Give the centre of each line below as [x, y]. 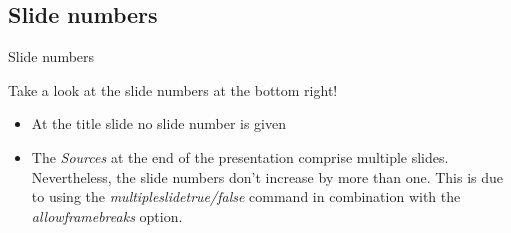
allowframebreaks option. [107, 215]
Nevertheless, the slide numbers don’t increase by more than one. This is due [267, 176]
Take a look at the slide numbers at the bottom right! [173, 89]
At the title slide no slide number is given [158, 123]
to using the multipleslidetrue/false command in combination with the [246, 196]
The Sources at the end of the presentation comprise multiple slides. [240, 156]
